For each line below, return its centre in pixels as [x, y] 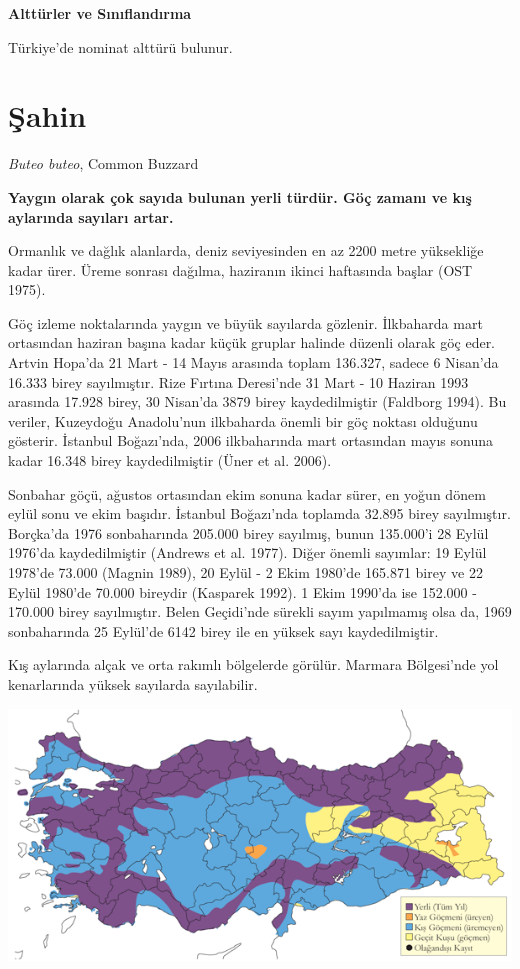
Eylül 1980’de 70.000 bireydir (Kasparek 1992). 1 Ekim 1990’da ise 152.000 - [242, 591]
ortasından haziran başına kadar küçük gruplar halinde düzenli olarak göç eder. [252, 342]
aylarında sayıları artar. [91, 216]
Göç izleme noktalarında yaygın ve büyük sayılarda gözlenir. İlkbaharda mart [245, 322]
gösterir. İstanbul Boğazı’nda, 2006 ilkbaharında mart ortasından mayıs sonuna [250, 440]
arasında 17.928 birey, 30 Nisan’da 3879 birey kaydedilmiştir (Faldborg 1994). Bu [257, 401]
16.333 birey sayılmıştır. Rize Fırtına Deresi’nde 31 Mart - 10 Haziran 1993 [238, 381]
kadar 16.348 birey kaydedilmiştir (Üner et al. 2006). [170, 460]
